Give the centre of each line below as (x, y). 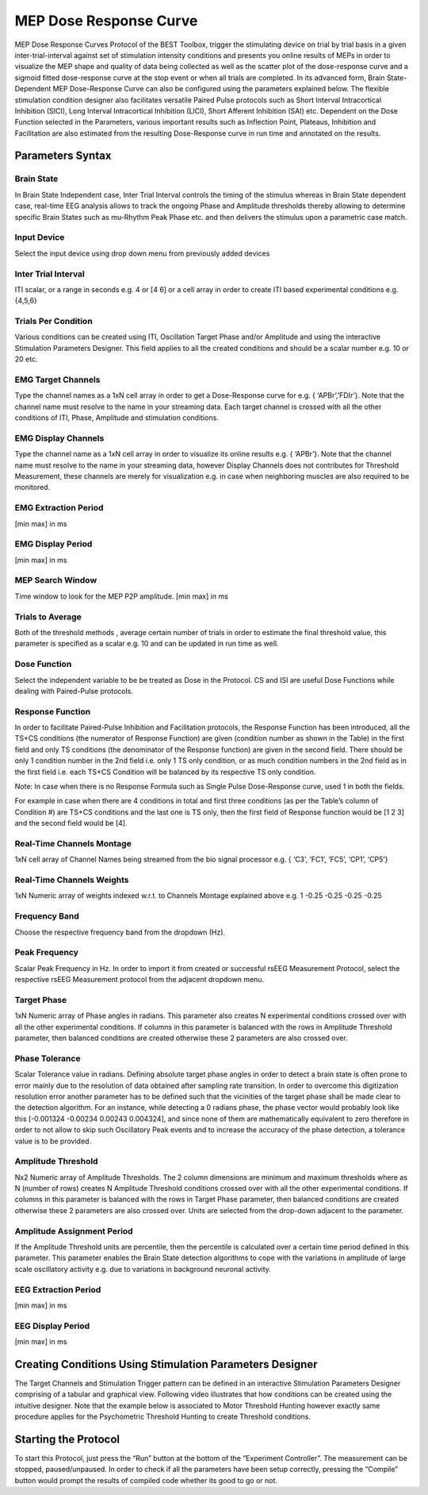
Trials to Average (48, 617)
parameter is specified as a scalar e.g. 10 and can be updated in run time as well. (147, 644)
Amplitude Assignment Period (74, 1231)
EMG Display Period (53, 544)
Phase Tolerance (48, 1058)
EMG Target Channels (57, 380)
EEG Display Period (52, 1326)
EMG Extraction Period (59, 508)
